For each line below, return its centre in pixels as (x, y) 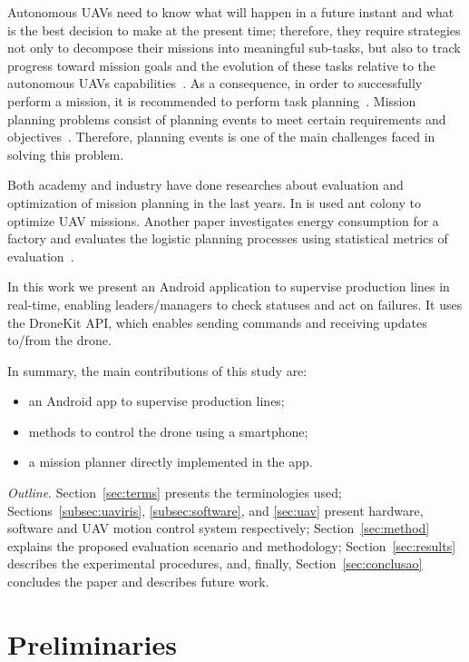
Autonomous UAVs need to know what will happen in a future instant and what (231, 12)
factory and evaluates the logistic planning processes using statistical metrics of (228, 238)
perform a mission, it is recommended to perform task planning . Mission (212, 100)
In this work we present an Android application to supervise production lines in (229, 287)
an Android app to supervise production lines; (156, 401)
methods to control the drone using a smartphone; (168, 431)
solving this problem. (66, 154)
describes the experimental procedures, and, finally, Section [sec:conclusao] (215, 563)
